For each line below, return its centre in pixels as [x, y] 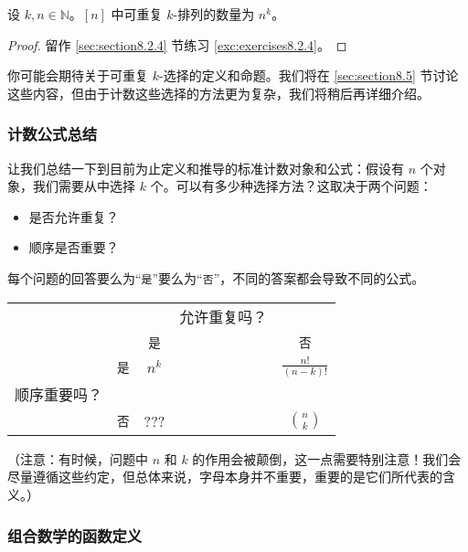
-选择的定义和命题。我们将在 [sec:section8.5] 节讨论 [308, 75]
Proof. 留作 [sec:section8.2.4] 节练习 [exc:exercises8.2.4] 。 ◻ [177, 44]
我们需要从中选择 [84, 186]
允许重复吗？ [223, 316]
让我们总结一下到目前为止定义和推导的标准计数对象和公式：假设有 [206, 168]
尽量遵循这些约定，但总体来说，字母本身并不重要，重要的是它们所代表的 [225, 477]
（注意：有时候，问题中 [78, 458]
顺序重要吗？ [59, 394]
